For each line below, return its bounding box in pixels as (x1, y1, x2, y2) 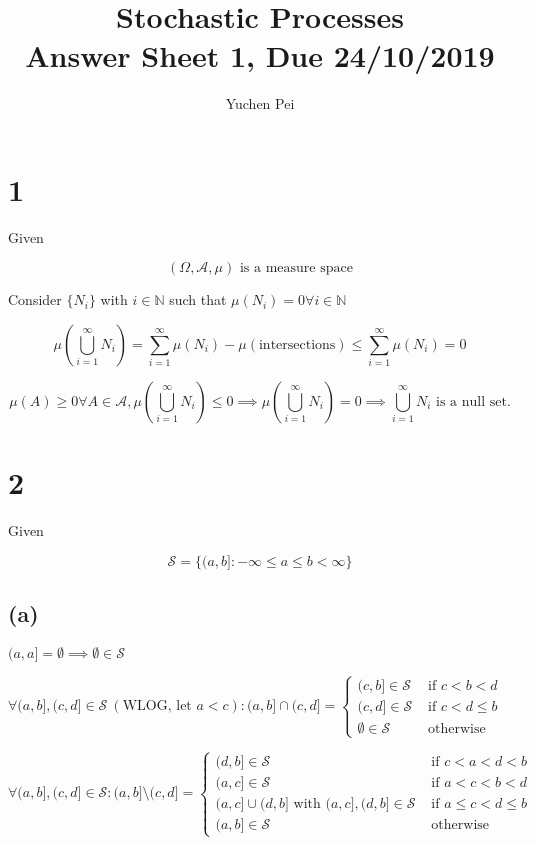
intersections (258, 338, 336, 353)
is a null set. (436, 395, 511, 410)
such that (169, 289, 227, 310)
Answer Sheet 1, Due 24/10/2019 (25, 35, 495, 76)
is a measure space (239, 261, 353, 276)
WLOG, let (122, 699, 192, 714)
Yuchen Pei (225, 93, 295, 114)
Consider (8, 289, 62, 310)
